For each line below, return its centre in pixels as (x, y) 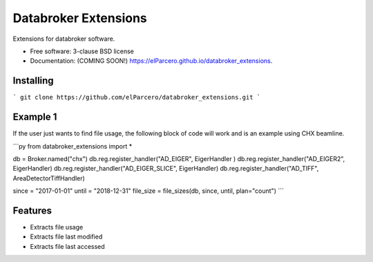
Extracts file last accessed (67, 246)
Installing (34, 81)
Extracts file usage (57, 227)
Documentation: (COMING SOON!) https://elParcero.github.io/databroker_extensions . (151, 61)
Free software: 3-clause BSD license (82, 51)
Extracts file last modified (66, 237)
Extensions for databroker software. (64, 39)
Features (32, 210)
